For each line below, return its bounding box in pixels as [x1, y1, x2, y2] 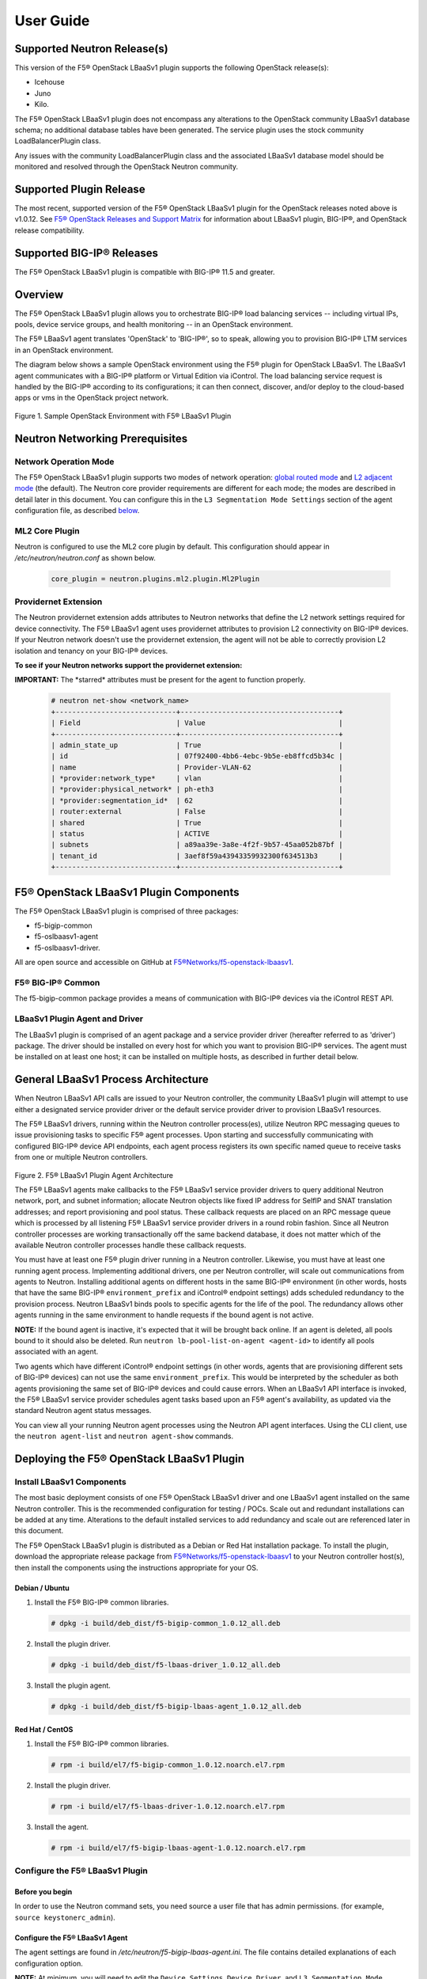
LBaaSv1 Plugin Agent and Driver [14, 1013, 144, 1024]
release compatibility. [14, 226, 85, 235]
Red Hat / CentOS [14, 1724, 74, 1734]
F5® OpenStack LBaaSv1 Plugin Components [14, 885, 240, 898]
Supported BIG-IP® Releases [14, 246, 158, 260]
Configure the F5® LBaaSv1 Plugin [14, 1865, 148, 1876]
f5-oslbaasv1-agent [34, 932, 99, 941]
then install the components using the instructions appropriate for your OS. [14, 1563, 259, 1572]
